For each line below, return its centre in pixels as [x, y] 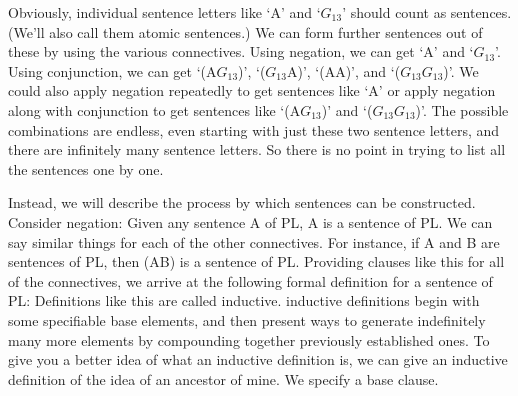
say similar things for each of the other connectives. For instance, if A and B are [254, 241]
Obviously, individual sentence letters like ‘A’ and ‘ [164, 12]
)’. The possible [462, 109]
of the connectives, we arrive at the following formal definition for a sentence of [250, 280]
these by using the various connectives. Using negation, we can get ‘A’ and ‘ [241, 51]
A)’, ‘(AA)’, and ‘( [343, 70]
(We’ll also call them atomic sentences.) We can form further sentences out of [245, 31]
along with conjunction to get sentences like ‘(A [154, 109]
